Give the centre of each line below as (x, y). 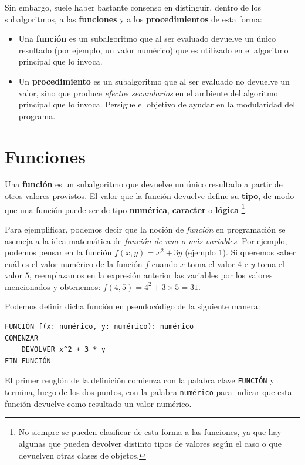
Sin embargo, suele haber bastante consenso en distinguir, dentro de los (133, 7)
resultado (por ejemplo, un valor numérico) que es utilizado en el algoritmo (153, 50)
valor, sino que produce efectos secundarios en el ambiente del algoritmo (148, 92)
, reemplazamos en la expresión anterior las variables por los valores (151, 275)
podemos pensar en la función (58, 252)
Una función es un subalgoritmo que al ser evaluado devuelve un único (147, 38)
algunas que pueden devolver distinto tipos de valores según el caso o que (150, 443)
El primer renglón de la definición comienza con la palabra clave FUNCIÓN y (140, 380)
